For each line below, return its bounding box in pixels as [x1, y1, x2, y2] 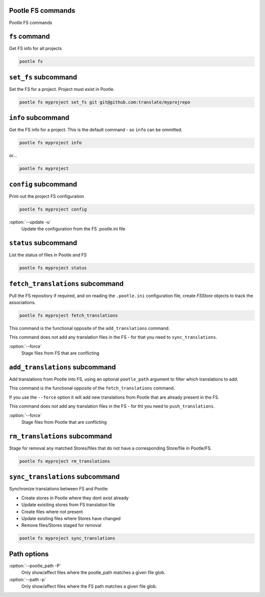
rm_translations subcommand [9, 432, 112, 440]
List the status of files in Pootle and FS [9, 252, 87, 258]
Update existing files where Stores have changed [21, 516, 121, 521]
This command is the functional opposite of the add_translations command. [9, 325, 170, 331]
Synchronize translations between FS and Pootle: [9, 486, 109, 492]
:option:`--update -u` [9, 219, 52, 225]
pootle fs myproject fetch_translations [19, 312, 118, 318]
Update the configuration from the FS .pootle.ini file [21, 226, 126, 232]
